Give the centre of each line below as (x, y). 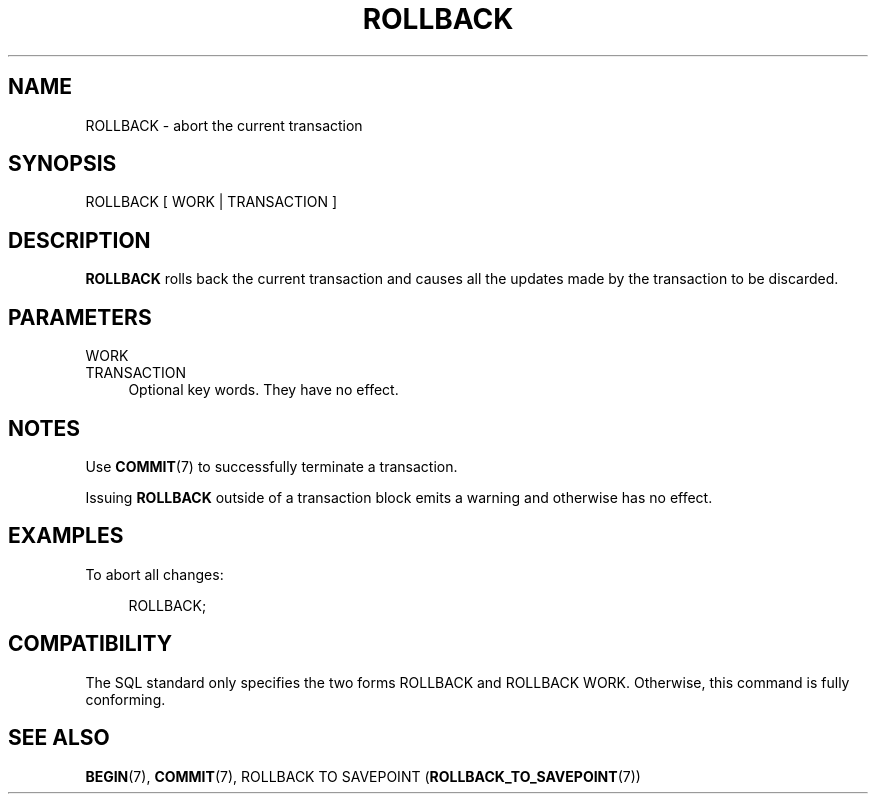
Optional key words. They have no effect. (263, 390)
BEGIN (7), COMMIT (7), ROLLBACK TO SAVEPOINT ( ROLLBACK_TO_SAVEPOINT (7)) (363, 776)
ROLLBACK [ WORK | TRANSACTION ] (211, 202)
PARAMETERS (80, 317)
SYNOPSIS (62, 164)
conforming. (125, 699)
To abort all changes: (154, 574)
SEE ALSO (59, 738)
